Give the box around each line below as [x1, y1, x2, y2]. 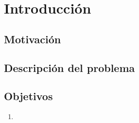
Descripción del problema [4, 60, 135, 75]
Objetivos [4, 88, 53, 104]
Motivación [4, 31, 61, 46]
